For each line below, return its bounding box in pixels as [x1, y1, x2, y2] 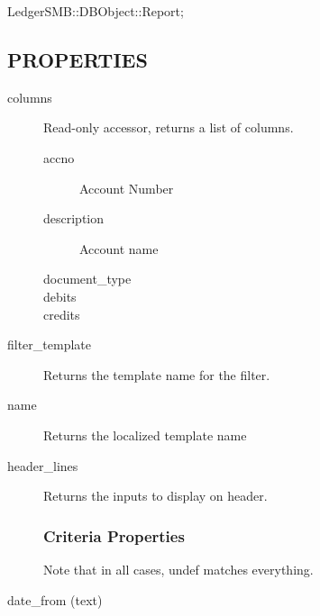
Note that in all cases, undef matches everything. [43, 559, 314, 578]
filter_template [7, 335, 91, 354]
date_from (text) [7, 590, 103, 609]
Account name [79, 239, 159, 258]
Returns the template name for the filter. [43, 365, 270, 384]
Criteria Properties [43, 524, 185, 547]
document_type [43, 269, 132, 288]
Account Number [79, 178, 174, 197]
